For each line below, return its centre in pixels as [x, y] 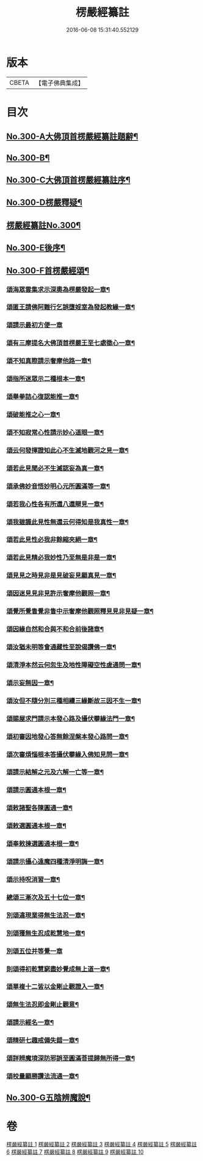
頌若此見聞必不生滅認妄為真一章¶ [55, 468]
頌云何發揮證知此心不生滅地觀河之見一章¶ [68, 450]
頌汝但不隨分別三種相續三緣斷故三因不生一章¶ [74, 701]
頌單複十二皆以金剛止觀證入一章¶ [55, 987]
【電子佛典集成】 [59, 83]
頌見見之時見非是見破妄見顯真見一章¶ [61, 576]
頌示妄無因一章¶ [30, 682]
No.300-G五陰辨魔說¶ [48, 1098]
